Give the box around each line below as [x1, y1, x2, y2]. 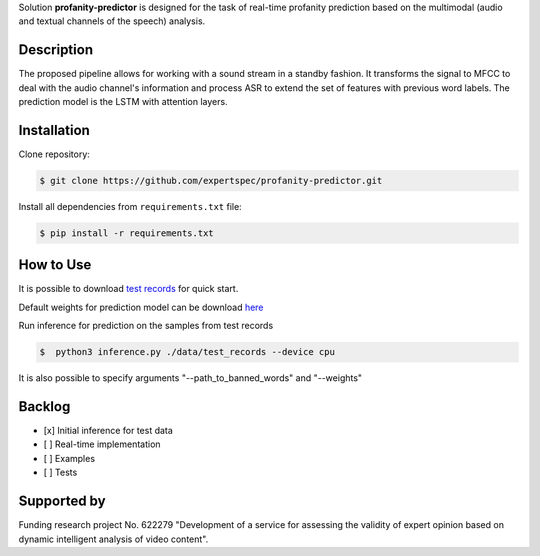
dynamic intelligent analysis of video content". [18, 533, 209, 545]
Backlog [18, 398, 71, 415]
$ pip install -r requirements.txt [39, 227, 214, 239]
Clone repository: [18, 148, 90, 160]
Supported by [18, 493, 106, 510]
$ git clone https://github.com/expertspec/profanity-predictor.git [39, 175, 383, 186]
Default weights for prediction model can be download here [18, 301, 264, 313]
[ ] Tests [43, 466, 78, 479]
